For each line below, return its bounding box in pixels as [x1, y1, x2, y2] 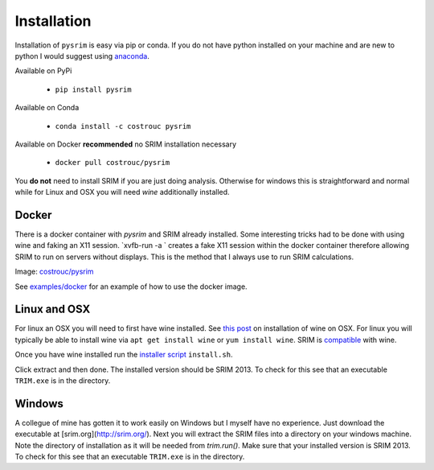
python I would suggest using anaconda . [14, 51, 150, 60]
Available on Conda [14, 103, 80, 113]
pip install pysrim [55, 85, 132, 94]
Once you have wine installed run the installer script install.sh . [14, 350, 233, 360]
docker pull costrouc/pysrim [55, 158, 170, 167]
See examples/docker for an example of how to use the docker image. [14, 282, 248, 291]
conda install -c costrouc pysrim [55, 122, 191, 130]
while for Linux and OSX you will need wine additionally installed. [14, 188, 230, 197]
